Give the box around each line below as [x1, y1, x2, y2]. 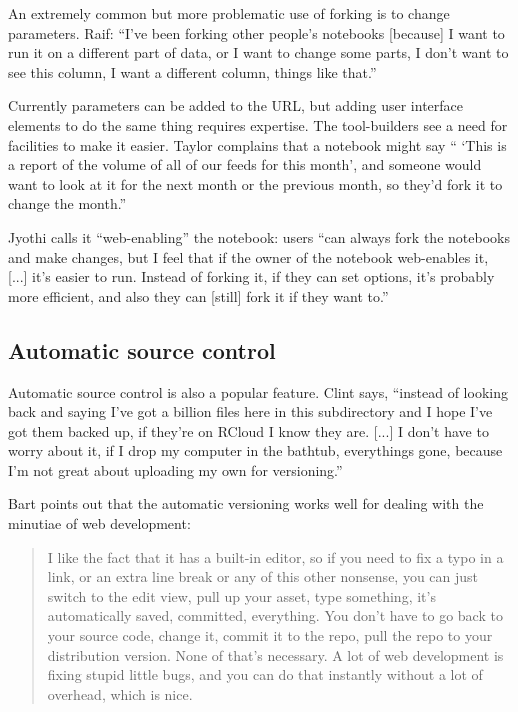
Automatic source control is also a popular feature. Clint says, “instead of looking [8, 381, 508, 402]
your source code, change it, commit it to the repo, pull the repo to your [47, 625, 493, 646]
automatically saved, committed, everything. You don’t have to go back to [47, 605, 503, 626]
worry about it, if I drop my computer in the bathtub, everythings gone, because [8, 440, 503, 461]
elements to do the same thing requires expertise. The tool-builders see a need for [8, 114, 508, 135]
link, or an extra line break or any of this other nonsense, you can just [47, 566, 479, 587]
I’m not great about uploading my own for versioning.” [8, 459, 343, 480]
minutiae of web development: [8, 513, 191, 534]
